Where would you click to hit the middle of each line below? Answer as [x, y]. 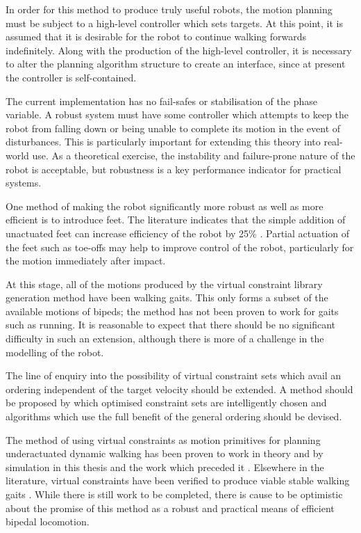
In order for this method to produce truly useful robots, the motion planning [169, 9]
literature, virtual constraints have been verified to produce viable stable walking [178, 480]
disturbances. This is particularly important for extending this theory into [163, 142]
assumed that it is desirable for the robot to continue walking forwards [156, 37]
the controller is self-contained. [71, 77]
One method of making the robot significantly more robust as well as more [165, 206]
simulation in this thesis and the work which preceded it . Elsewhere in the [165, 467]
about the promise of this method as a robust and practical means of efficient [170, 508]
